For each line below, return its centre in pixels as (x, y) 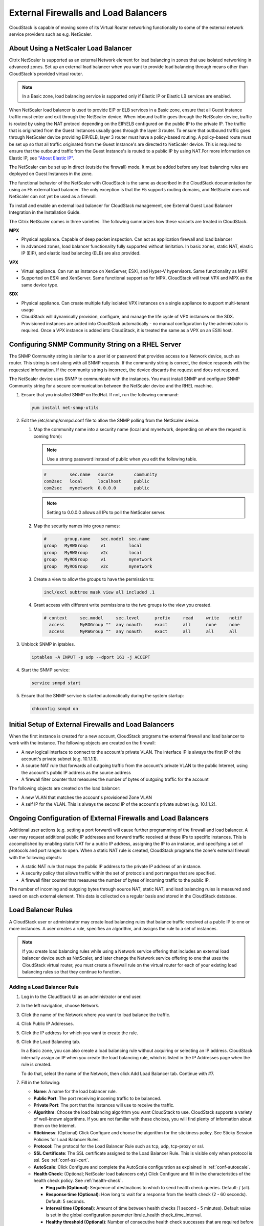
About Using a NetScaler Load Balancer (70, 48)
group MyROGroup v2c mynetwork (98, 566)
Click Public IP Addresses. (48, 1024)
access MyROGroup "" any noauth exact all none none (144, 625)
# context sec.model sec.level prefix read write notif (143, 618)
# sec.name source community (100, 474)
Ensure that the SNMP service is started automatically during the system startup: (103, 696)
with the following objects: (35, 857)
